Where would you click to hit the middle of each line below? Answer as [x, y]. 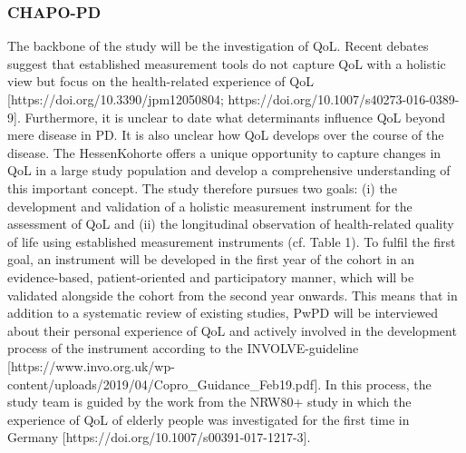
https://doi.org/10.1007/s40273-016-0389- [344, 99]
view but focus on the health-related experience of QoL [160, 81]
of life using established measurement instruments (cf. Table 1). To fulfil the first [232, 241]
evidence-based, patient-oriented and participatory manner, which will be [211, 276]
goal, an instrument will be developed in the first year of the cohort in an [211, 259]
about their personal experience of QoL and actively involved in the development [232, 330]
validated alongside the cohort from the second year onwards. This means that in [233, 295]
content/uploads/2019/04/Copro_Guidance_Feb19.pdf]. [165, 384]
